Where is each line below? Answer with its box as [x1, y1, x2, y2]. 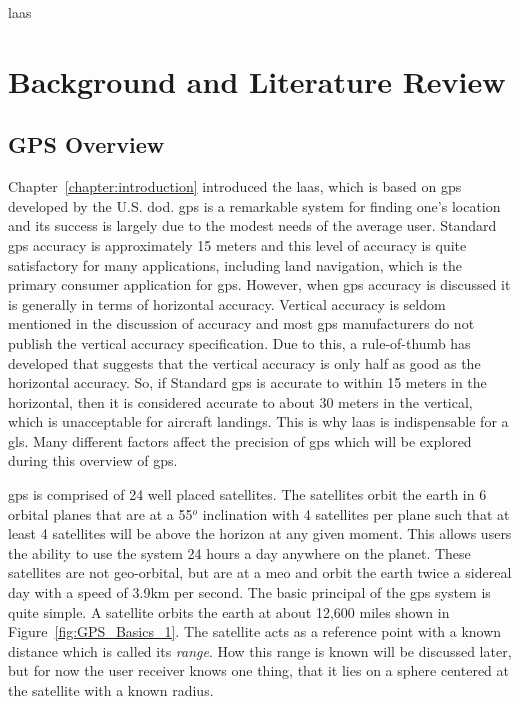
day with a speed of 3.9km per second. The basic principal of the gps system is [8, 582, 491, 603]
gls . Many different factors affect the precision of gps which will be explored [8, 430, 472, 451]
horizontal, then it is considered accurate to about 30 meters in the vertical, [8, 391, 473, 412]
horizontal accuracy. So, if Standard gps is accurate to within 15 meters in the [8, 372, 487, 393]
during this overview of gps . [8, 450, 178, 471]
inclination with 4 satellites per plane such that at [202, 503, 510, 524]
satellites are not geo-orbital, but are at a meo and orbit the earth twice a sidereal [8, 562, 512, 583]
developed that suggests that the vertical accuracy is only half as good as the [8, 352, 481, 373]
